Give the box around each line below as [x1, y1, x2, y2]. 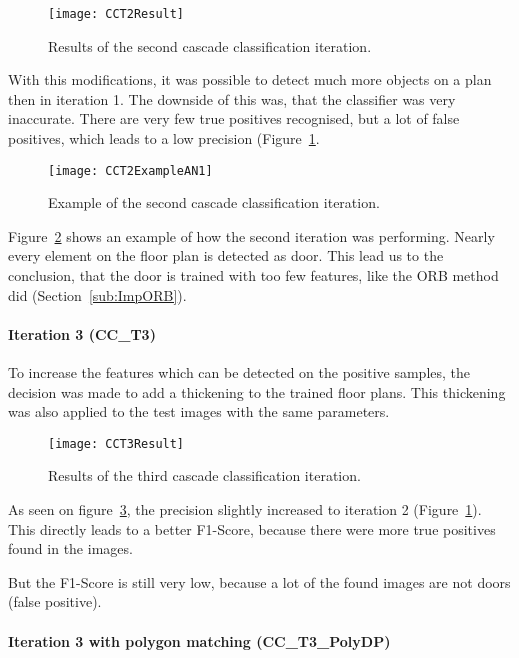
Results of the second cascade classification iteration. [48, 35, 372, 56]
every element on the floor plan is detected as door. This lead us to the [8, 245, 444, 266]
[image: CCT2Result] [48, 7, 185, 21]
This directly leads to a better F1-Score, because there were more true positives [8, 518, 496, 539]
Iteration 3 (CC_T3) [8, 323, 156, 344]
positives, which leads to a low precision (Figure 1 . [8, 128, 320, 149]
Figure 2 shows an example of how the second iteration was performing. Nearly [8, 225, 495, 246]
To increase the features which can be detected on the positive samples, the [8, 362, 471, 383]
